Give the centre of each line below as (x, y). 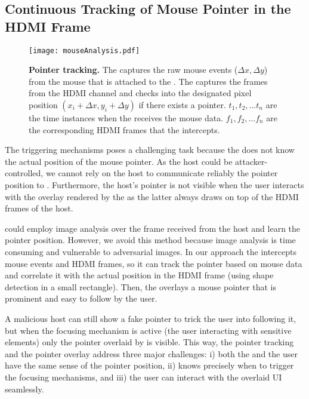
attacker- (251, 161)
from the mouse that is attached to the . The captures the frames (148, 81)
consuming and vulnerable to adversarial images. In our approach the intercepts (151, 251)
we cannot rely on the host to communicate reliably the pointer (162, 173)
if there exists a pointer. (182, 105)
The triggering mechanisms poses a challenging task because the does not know (150, 150)
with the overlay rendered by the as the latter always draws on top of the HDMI (152, 196)
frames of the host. (39, 208)
